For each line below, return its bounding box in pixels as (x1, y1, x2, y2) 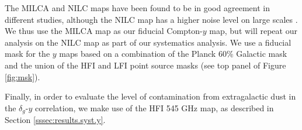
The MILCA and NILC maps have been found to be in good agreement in (5, 2, 270, 13)
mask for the (5, 47, 50, 60)
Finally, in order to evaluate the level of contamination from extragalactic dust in (5, 90, 296, 102)
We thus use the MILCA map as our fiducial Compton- (5, 25, 203, 37)
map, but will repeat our (209, 25, 297, 37)
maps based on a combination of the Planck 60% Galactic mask (59, 47, 287, 60)
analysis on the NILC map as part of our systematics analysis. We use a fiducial (5, 36, 291, 48)
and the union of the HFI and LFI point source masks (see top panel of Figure (5, 59, 286, 71)
